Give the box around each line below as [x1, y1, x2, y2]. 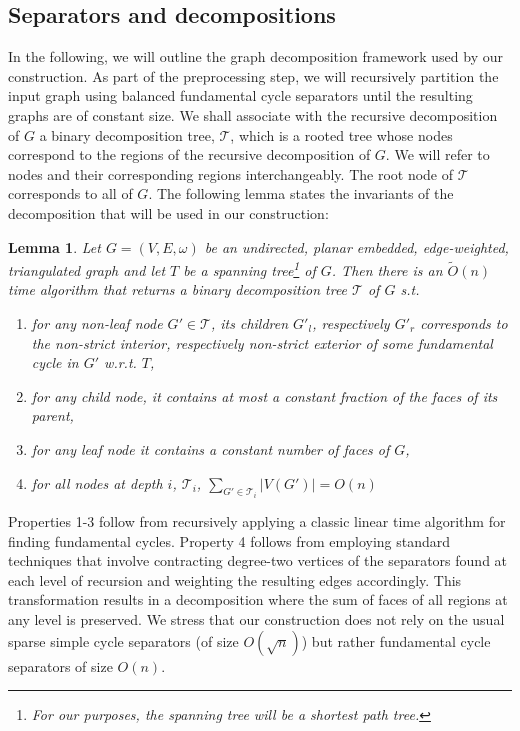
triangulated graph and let [8, 259, 166, 280]
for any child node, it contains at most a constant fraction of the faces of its [31, 385, 498, 406]
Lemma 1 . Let [8, 236, 101, 257]
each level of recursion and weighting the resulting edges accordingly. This [8, 569, 462, 590]
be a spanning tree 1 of [183, 257, 316, 280]
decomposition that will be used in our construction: [8, 202, 329, 223]
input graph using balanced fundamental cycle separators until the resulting [8, 85, 473, 106]
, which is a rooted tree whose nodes [230, 124, 453, 145]
